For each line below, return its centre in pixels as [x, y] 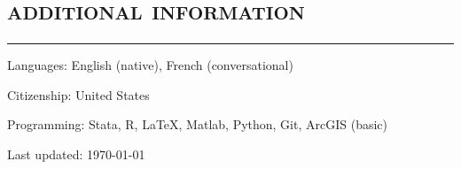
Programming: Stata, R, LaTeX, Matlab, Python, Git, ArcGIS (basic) [198, 124]
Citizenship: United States [78, 94]
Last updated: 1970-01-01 [76, 154]
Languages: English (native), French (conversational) [150, 65]
